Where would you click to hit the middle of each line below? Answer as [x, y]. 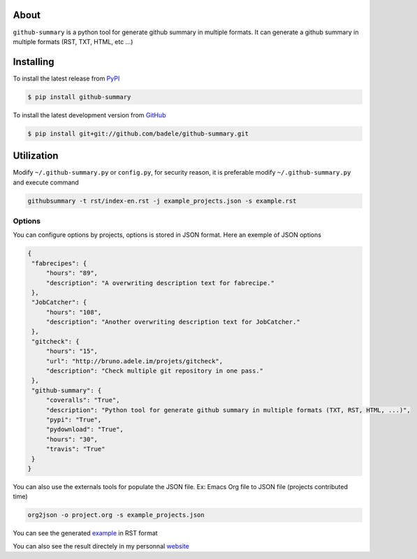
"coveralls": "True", [83, 400]
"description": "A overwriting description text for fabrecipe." [160, 283]
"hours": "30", [72, 439]
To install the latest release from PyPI [66, 78]
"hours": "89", [72, 273]
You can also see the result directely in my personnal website [101, 546]
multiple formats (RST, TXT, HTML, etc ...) [73, 41]
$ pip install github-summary [79, 97]
